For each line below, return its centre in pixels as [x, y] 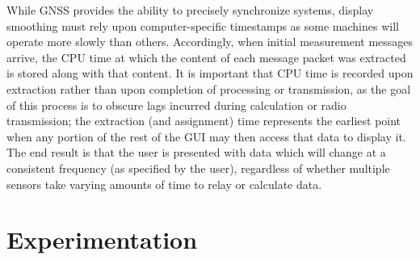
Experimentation [102, 239]
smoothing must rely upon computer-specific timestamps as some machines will [203, 25]
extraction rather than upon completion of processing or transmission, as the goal [209, 88]
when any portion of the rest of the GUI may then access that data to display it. [206, 136]
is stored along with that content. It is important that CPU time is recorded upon [210, 73]
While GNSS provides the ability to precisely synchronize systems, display [190, 10]
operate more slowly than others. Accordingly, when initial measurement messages [210, 42]
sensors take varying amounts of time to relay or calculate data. [164, 184]
